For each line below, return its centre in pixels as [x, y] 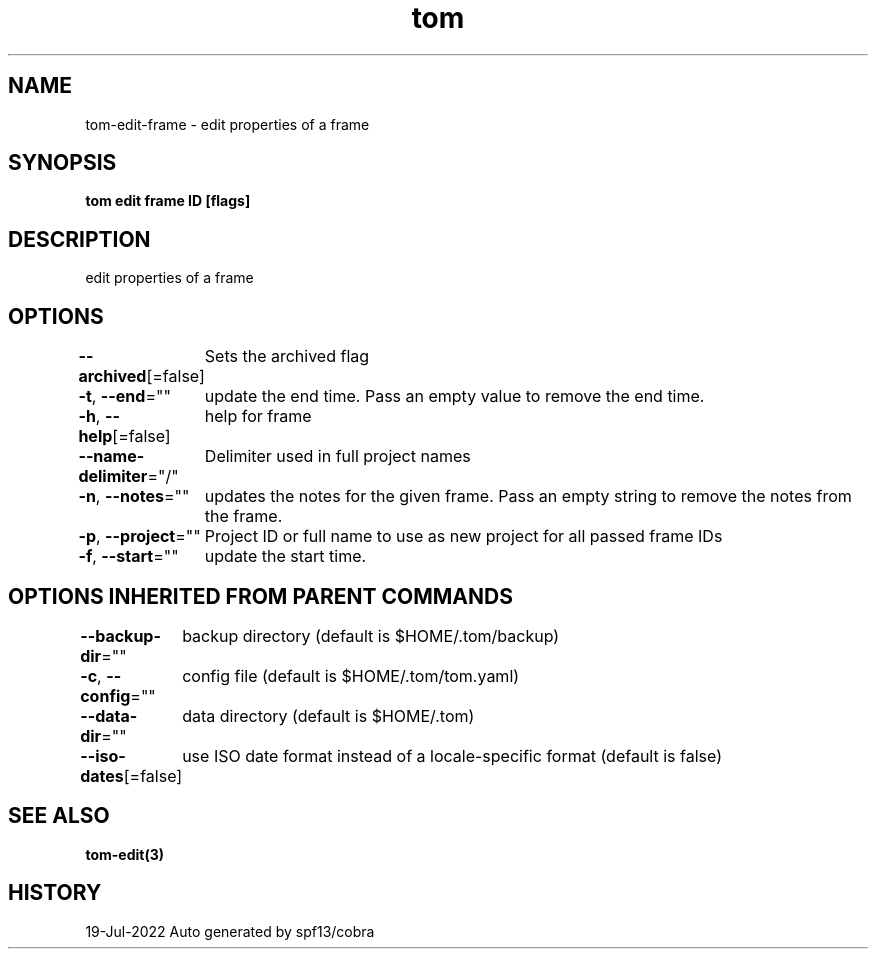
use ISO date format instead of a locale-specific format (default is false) [452, 755]
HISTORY [55, 893]
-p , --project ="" [139, 536]
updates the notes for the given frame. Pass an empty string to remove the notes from [528, 496]
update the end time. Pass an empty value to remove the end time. [454, 396]
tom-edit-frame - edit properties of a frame [227, 124]
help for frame [258, 416]
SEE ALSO [59, 816]
